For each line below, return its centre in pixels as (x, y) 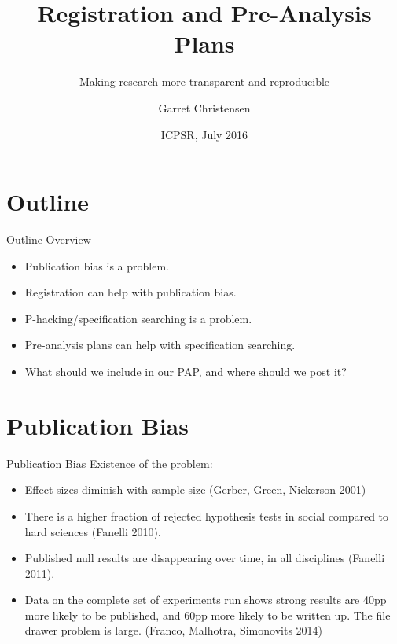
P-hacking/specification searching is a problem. (138, 318)
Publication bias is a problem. (97, 265)
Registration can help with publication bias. (130, 292)
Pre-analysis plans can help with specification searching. (160, 345)
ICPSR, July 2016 (204, 134)
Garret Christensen (204, 107)
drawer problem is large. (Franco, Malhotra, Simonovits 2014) (174, 630)
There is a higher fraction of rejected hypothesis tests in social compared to (207, 515)
